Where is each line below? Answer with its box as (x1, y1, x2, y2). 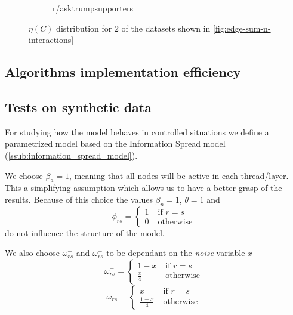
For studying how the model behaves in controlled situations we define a (5, 125, 269, 138)
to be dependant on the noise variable (106, 246, 245, 259)
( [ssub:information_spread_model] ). (5, 149, 138, 161)
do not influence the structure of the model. (5, 226, 165, 239)
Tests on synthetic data (5, 97, 152, 116)
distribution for (56, 21, 112, 34)
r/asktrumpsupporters (53, 2, 133, 14)
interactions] (29, 33, 74, 46)
